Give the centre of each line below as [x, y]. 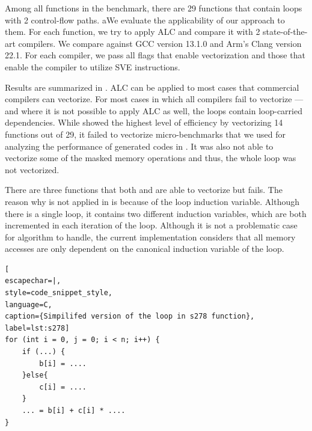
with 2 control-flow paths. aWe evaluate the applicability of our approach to [145, 20]
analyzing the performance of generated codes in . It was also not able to [139, 146]
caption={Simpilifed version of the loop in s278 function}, [130, 316]
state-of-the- [285, 32]
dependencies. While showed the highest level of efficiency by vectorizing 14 [144, 122]
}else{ [35, 375]
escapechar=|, [33, 281]
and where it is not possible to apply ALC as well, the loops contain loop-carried [154, 110]
